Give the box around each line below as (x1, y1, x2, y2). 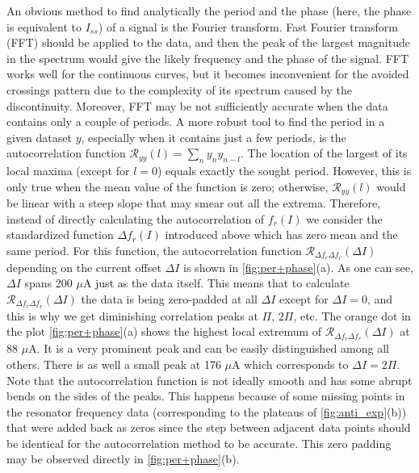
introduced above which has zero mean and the (165, 226, 398, 243)
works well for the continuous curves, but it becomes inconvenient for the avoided (6, 65, 409, 82)
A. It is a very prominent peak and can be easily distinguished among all (28, 340, 389, 357)
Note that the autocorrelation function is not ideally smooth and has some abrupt (6, 371, 413, 388)
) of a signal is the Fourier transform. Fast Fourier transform (98, 18, 399, 35)
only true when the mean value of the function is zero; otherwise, (6, 178, 329, 195)
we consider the (306, 210, 383, 227)
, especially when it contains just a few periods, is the (81, 128, 346, 145)
